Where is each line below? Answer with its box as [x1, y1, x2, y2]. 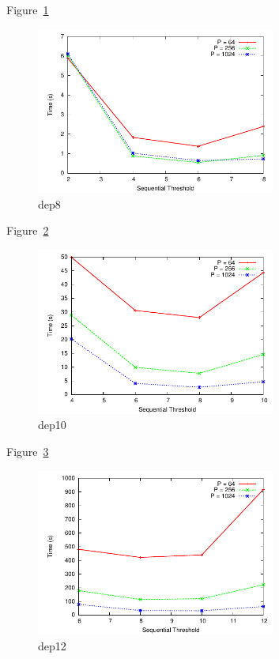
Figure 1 [6, 2, 49, 17]
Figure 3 [6, 442, 49, 459]
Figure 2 [6, 222, 49, 239]
